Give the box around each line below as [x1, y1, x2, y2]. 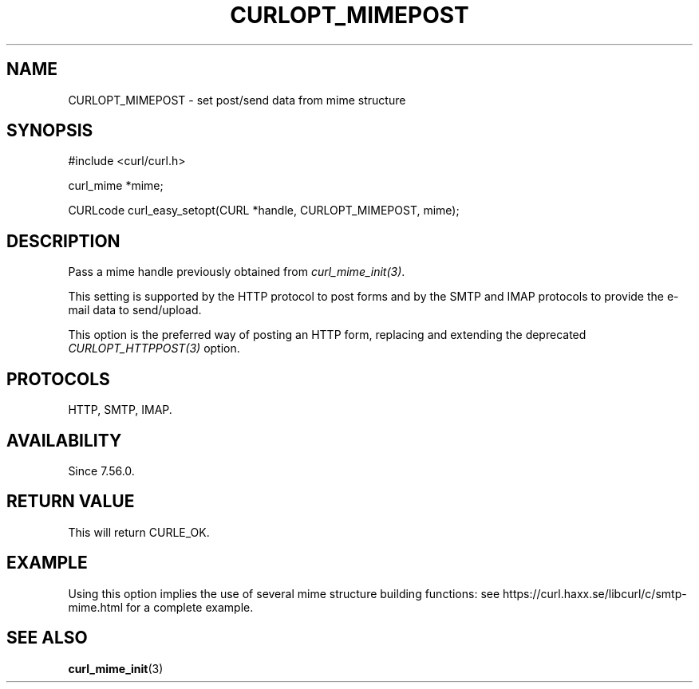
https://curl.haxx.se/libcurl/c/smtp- [503, 586, 687, 600]
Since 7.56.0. [68, 463, 135, 478]
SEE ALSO [6, 628, 88, 648]
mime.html [68, 600, 124, 614]
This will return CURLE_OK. [68, 525, 210, 539]
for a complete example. [125, 600, 254, 614]
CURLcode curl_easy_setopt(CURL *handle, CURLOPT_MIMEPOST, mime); [68, 203, 460, 218]
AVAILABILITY [6, 430, 122, 451]
